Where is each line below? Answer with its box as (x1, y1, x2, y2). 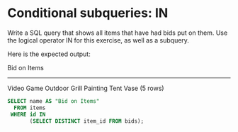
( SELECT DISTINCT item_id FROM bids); (29, 117, 144, 125)
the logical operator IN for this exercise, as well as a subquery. (7, 35, 190, 44)
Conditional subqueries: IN (7, 5, 169, 21)
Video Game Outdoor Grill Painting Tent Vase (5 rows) (7, 84, 164, 92)
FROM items (13, 104, 46, 111)
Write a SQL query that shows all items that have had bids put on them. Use (7, 28, 228, 37)
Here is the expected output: (7, 50, 91, 58)
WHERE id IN (10, 111, 46, 118)
